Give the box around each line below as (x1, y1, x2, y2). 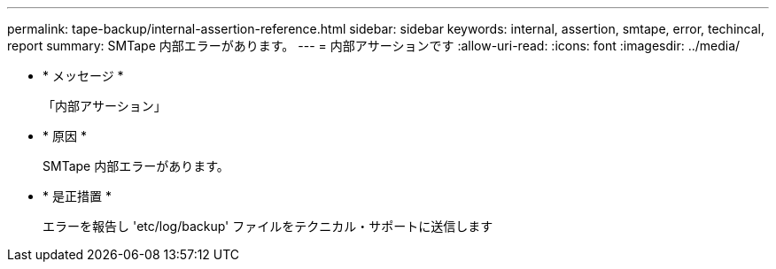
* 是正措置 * (43, 188, 112, 204)
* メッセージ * (43, 68, 124, 83)
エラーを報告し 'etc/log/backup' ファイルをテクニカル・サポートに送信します (43, 219, 493, 234)
